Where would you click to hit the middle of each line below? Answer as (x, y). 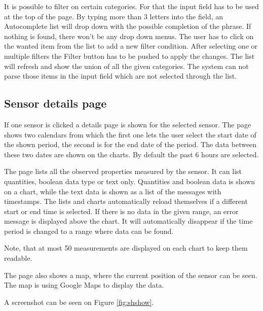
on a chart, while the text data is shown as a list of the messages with (113, 191)
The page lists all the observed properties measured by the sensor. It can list (123, 171)
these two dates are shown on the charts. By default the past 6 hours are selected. (131, 154)
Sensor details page (55, 103)
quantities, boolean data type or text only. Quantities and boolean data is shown (130, 181)
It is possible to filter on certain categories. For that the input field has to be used (131, 6)
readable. (18, 258)
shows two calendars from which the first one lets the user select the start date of (130, 134)
